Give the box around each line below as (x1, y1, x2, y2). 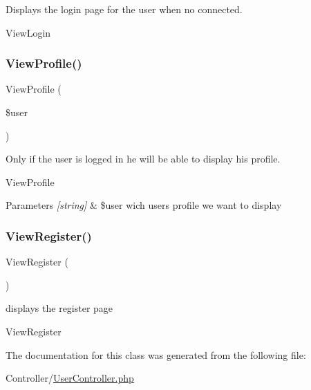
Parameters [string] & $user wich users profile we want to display (6, 198, 282, 212)
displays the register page (6, 301, 113, 315)
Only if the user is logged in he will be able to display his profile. (6, 151, 281, 166)
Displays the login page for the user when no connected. (6, 2, 243, 16)
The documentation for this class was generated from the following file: (6, 347, 306, 362)
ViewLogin (6, 25, 51, 39)
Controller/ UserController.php (6, 371, 134, 385)
